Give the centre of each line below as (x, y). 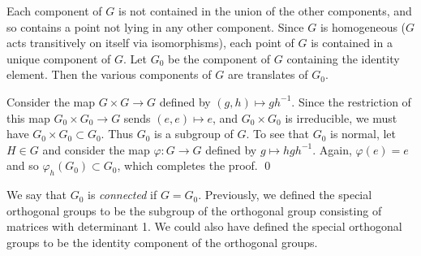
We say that (37, 195)
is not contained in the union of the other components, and (265, 11)
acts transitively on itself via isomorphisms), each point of (150, 43)
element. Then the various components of (109, 74)
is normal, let (363, 134)
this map (28, 117)
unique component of (59, 58)
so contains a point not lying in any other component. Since (155, 26)
